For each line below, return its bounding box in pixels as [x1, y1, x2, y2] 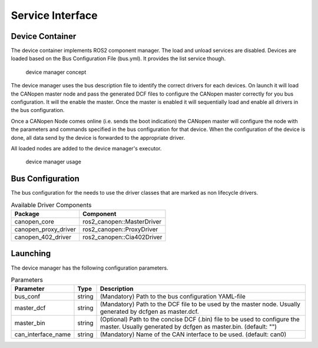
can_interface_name [14, 330, 71, 339]
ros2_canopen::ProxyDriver [82, 225, 158, 234]
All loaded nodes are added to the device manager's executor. [11, 145, 162, 152]
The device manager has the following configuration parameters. [11, 264, 168, 271]
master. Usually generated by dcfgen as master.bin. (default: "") [100, 323, 277, 331]
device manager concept [25, 68, 87, 75]
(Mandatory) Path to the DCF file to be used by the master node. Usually [100, 300, 300, 308]
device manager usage [25, 158, 82, 165]
